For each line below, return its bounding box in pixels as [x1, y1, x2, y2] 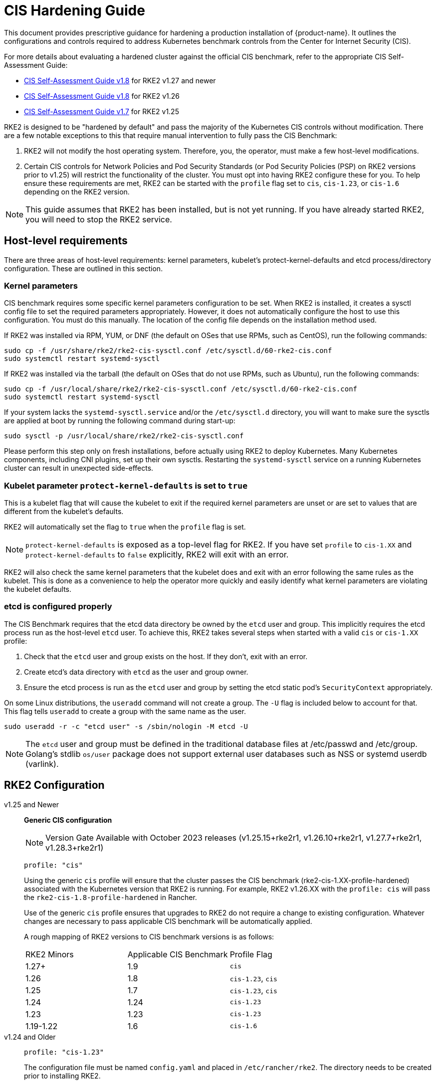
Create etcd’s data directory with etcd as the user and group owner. [24, 667, 248, 676]
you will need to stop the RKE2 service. [25, 214, 172, 224]
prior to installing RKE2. [24, 1071, 101, 1080]
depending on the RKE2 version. [24, 187, 130, 196]
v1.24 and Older [4, 1032, 56, 1041]
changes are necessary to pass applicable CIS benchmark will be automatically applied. [24, 916, 312, 925]
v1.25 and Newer [4, 800, 59, 809]
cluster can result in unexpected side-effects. [4, 464, 154, 473]
